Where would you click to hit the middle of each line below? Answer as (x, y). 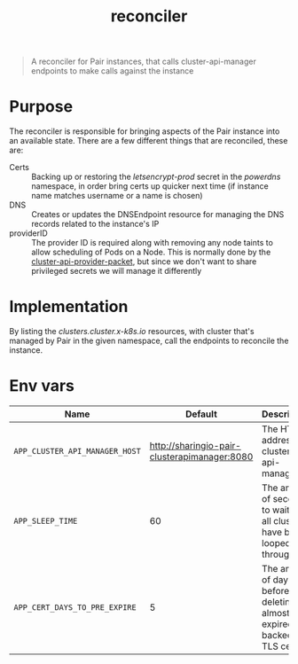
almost (275, 613)
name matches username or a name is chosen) (117, 196)
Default (201, 414)
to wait (275, 510)
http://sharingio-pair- (195, 445)
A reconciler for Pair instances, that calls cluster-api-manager (144, 62)
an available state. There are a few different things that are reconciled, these (149, 141)
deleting (278, 602)
